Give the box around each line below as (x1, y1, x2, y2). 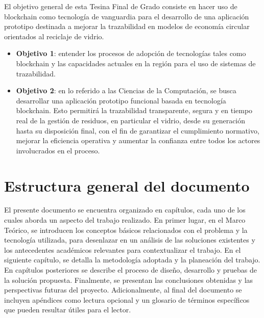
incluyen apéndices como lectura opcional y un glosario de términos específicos (4, 294, 250, 305)
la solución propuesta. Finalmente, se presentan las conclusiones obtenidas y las (4, 274, 253, 285)
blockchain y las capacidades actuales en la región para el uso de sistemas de (16, 58, 256, 68)
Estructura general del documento (4, 175, 250, 196)
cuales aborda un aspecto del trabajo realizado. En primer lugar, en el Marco (4, 215, 246, 225)
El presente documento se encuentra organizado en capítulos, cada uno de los (4, 204, 246, 215)
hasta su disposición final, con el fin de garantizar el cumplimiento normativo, (16, 125, 259, 136)
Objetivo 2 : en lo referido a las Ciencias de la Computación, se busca (16, 85, 236, 96)
